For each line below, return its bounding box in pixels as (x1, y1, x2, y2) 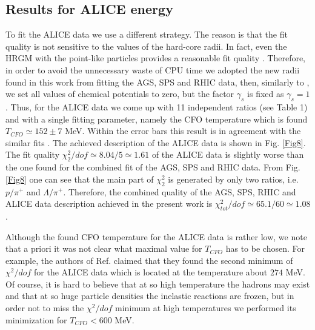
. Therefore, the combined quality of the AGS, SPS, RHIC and (63, 185, 296, 198)
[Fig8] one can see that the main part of (5, 172, 154, 185)
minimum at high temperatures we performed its (115, 301, 296, 314)
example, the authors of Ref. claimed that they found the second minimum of (5, 254, 293, 266)
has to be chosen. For (225, 242, 305, 255)
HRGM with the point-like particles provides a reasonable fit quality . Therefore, (5, 52, 306, 64)
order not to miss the (5, 301, 84, 314)
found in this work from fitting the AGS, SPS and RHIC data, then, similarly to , (5, 75, 310, 88)
